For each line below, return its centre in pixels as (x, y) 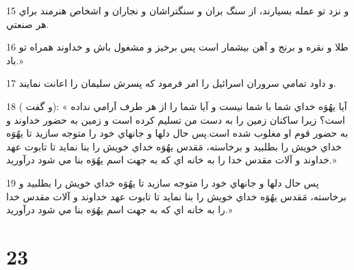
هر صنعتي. (28, 24)
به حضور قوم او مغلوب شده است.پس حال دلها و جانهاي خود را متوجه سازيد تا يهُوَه (177, 133)
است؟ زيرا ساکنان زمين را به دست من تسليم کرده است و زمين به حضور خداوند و (176, 119)
